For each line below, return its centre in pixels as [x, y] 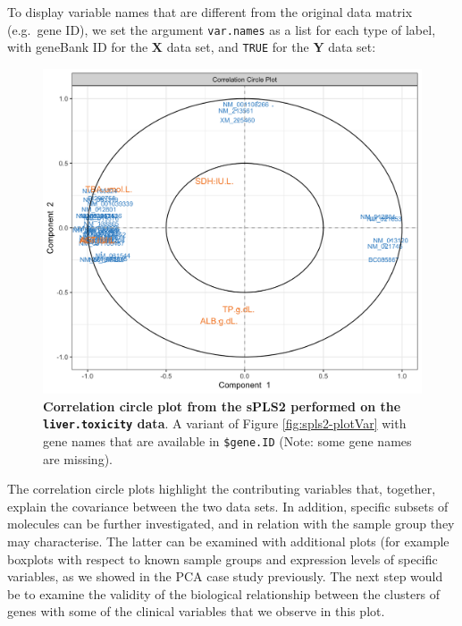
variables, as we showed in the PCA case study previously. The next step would [225, 576]
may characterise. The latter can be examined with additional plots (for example [228, 541]
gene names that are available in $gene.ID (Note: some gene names [227, 440]
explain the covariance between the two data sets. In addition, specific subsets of [228, 506]
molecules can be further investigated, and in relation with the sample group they [231, 524]
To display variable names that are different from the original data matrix [210, 12]
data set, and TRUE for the [238, 47]
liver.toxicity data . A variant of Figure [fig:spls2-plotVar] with [225, 423]
